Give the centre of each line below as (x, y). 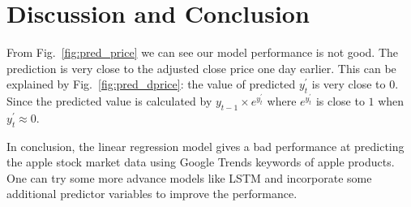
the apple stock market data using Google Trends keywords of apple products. (201, 162)
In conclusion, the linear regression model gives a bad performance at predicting (205, 146)
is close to (340, 101)
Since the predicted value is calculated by (109, 101)
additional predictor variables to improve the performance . (152, 194)
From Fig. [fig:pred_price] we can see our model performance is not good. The (202, 52)
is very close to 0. (355, 84)
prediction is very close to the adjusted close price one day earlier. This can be (201, 68)
